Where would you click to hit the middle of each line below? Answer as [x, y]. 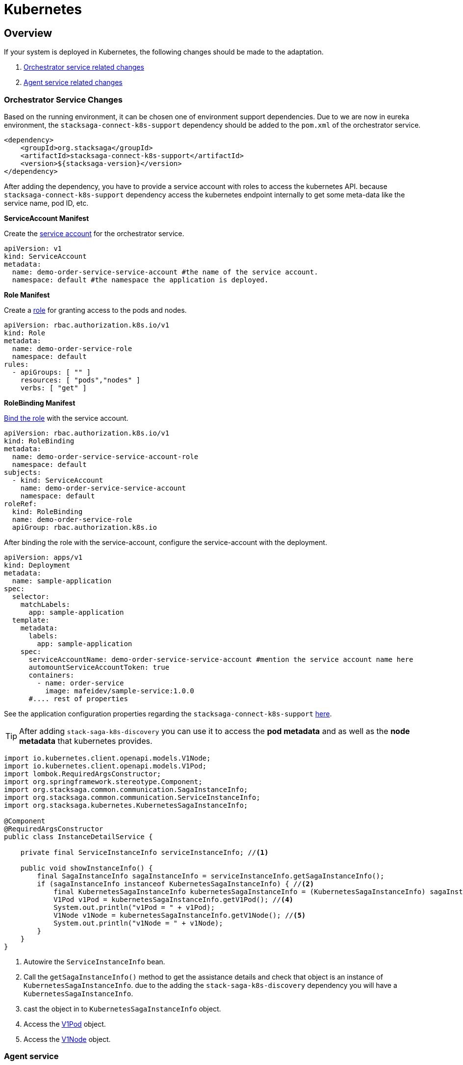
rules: [16, 364]
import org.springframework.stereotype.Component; [103, 781]
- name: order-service [80, 683]
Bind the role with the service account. [66, 418]
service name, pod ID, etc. [46, 203]
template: [31, 620]
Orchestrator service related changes [84, 67]
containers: [51, 675]
